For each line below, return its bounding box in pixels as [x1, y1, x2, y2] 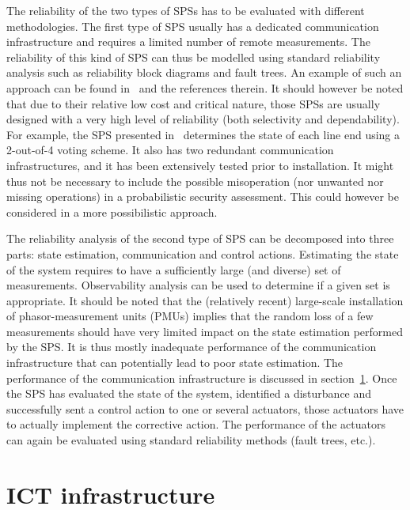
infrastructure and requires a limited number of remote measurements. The [6, 33, 370, 50]
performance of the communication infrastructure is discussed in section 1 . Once [6, 369, 397, 386]
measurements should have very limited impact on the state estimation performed [6, 323, 404, 339]
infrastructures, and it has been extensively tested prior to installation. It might [6, 157, 394, 173]
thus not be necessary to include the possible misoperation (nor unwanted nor [6, 172, 384, 189]
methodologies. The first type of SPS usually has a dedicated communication [6, 17, 379, 34]
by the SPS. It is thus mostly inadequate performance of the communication [6, 338, 377, 355]
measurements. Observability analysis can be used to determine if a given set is [6, 277, 390, 293]
